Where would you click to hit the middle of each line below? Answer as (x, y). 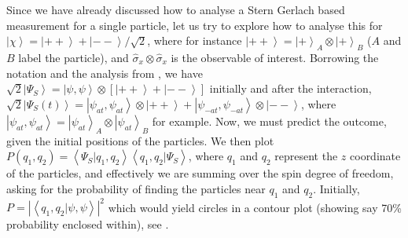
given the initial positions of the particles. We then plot (140, 140)
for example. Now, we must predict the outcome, (269, 121)
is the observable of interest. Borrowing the (275, 57)
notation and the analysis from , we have (105, 73)
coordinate (375, 156)
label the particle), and (74, 57)
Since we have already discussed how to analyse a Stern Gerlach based (176, 9)
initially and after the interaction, (290, 88)
